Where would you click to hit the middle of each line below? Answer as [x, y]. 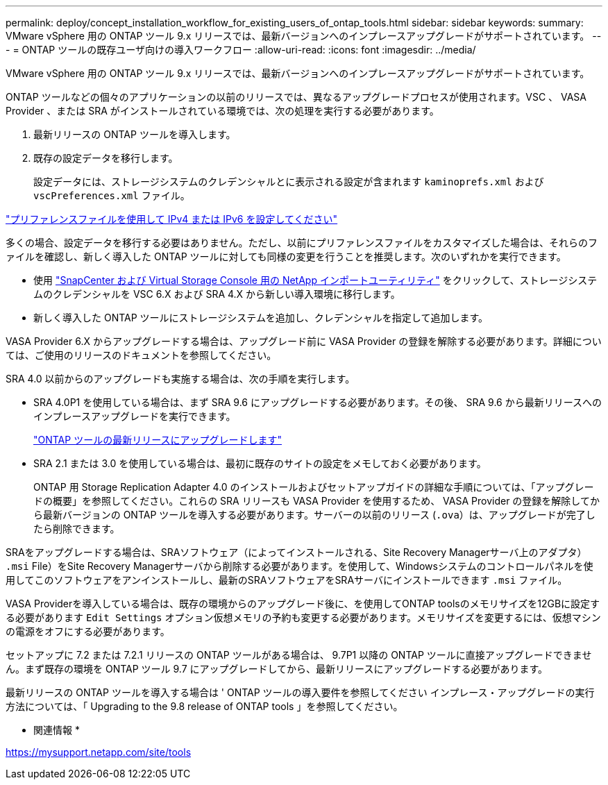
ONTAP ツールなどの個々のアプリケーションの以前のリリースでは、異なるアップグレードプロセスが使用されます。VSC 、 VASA [296, 97]
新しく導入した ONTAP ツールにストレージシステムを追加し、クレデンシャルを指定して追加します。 [261, 318]
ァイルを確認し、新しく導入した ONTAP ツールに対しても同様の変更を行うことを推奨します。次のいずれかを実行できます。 [286, 256]
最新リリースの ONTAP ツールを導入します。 [135, 134]
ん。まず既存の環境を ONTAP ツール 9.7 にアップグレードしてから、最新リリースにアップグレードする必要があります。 [277, 669]
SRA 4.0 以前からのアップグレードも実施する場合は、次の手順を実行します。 [180, 379]
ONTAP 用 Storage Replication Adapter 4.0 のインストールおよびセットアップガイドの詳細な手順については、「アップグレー [314, 487]
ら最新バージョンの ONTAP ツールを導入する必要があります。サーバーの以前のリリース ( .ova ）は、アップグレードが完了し [314, 515]
